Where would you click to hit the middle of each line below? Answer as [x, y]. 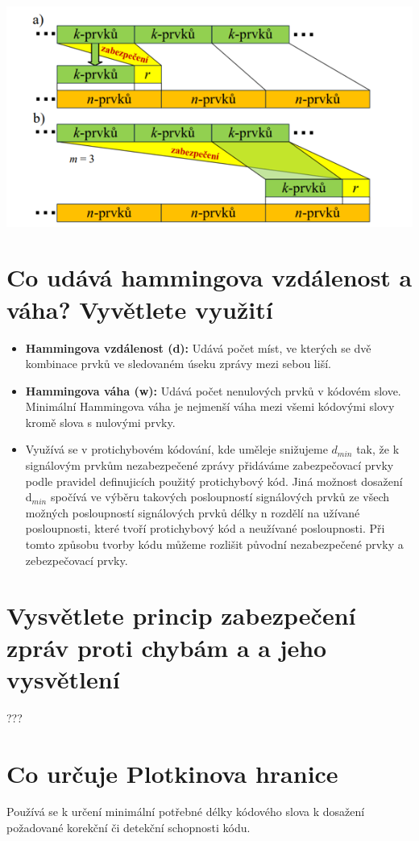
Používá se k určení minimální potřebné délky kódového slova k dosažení [186, 812]
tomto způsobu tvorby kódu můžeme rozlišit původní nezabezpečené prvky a [214, 544]
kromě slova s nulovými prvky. [100, 422]
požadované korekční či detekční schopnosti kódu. [129, 828]
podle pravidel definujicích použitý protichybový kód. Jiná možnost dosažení [214, 481]
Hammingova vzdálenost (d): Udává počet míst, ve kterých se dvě [198, 347]
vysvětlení [63, 678]
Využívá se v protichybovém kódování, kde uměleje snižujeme [176, 449]
